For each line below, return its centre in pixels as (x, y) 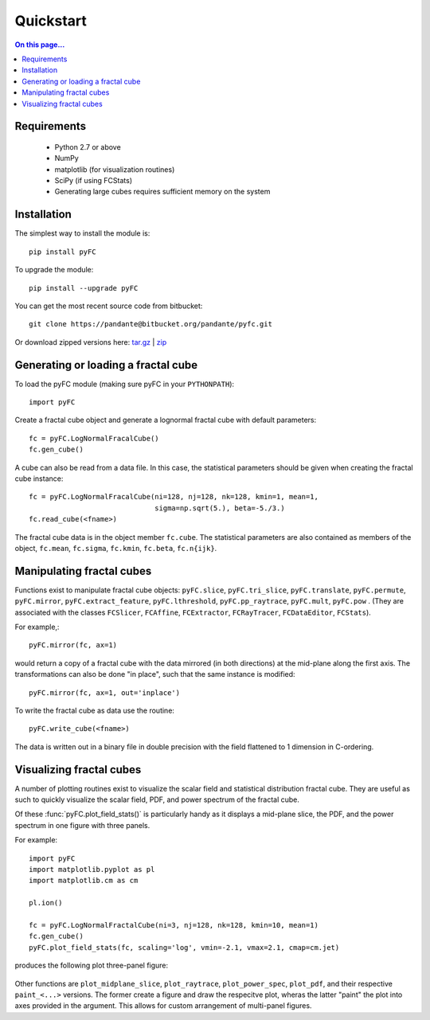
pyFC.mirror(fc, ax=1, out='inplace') (105, 692)
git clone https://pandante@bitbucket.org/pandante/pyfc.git (150, 324)
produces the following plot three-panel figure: (92, 965)
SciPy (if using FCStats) (94, 181)
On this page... (40, 45)
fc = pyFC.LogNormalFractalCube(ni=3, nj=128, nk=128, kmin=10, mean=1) (174, 925)
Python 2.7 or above (88, 147)
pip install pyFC (63, 252)
